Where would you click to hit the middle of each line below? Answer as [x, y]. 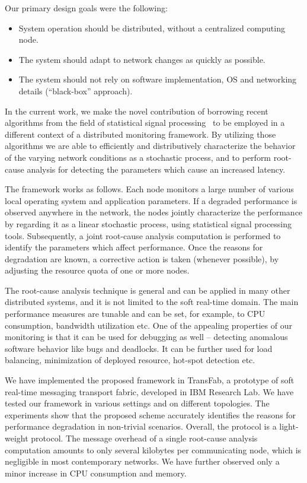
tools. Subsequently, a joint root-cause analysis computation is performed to [143, 235]
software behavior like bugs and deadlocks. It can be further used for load [139, 348]
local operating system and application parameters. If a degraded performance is [151, 200]
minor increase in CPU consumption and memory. [96, 473]
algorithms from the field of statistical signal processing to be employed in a [145, 123]
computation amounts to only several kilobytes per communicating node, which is [153, 449]
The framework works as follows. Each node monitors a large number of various [149, 189]
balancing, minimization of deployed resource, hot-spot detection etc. [130, 360]
